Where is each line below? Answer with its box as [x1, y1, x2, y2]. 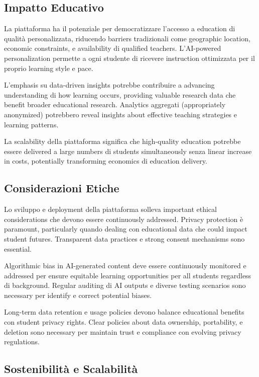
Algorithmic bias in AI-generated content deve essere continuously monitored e [4, 260, 246, 271]
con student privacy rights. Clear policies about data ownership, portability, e [4, 317, 243, 327]
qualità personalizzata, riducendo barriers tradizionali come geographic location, [4, 33, 250, 43]
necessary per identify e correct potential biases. [4, 289, 152, 300]
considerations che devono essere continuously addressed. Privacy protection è [4, 213, 243, 224]
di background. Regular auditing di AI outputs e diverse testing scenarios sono [4, 280, 246, 290]
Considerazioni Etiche [4, 180, 119, 196]
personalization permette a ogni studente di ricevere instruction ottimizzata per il [4, 52, 255, 63]
